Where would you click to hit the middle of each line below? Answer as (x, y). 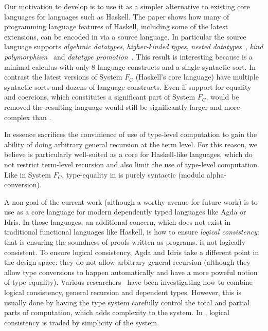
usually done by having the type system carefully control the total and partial (127, 302)
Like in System (28, 174)
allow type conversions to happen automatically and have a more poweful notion (131, 272)
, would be (222, 97)
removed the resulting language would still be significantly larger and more (122, 106)
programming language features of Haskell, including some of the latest (116, 26)
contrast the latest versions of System (63, 77)
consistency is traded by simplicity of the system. (82, 322)
